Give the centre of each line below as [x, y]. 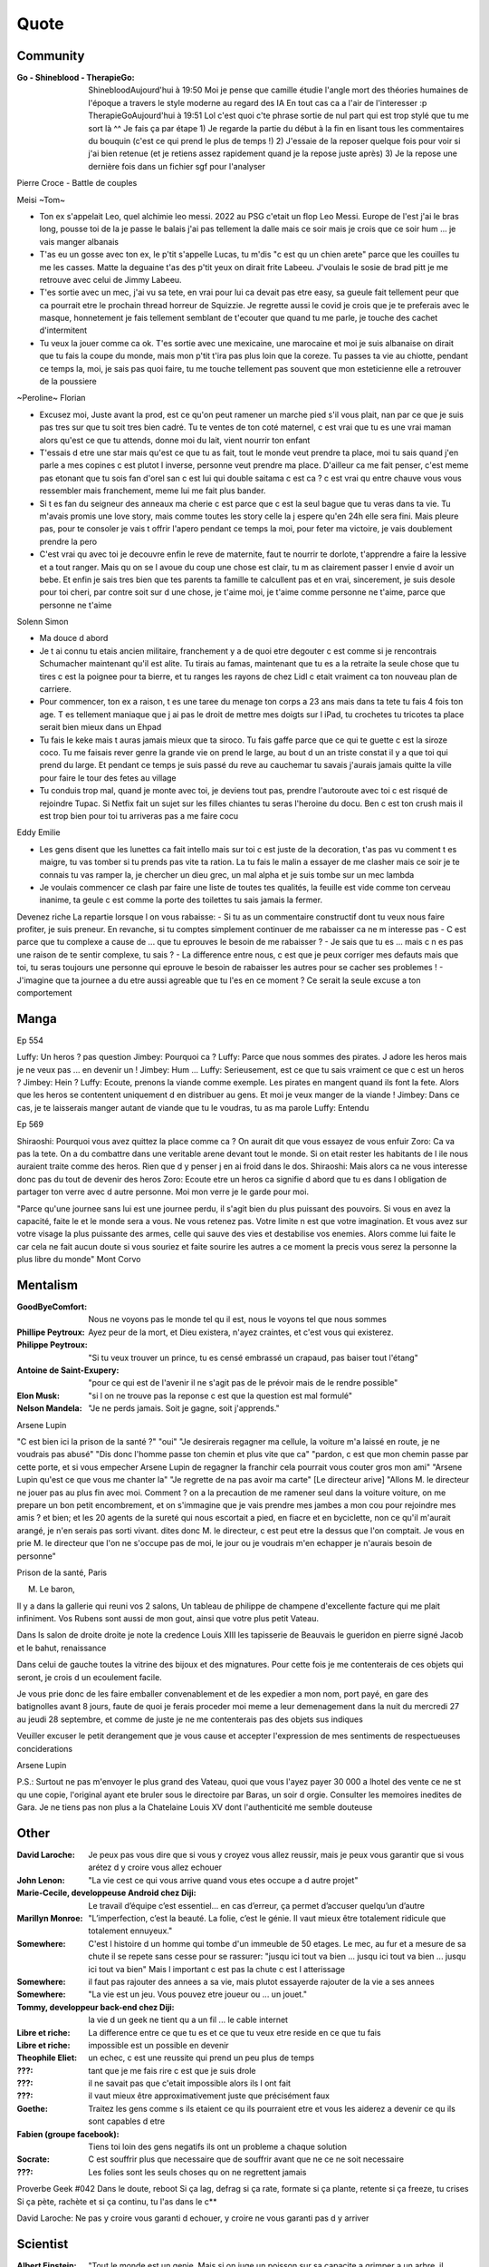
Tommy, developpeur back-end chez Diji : [96, 2007]
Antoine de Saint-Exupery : [68, 1370]
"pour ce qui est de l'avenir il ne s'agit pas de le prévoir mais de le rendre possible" [243, 1383]
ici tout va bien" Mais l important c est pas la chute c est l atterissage [217, 1969]
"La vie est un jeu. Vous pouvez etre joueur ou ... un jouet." [198, 1994]
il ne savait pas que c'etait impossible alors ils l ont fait [190, 2083]
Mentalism [48, 1284]
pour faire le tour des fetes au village [108, 778]
